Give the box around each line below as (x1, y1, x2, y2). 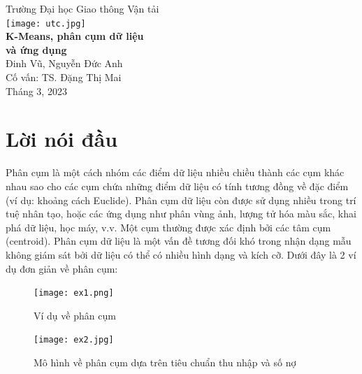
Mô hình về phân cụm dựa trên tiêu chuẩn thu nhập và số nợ (34, 355, 296, 369)
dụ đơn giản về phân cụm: (6, 261, 118, 275)
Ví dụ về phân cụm (34, 308, 116, 322)
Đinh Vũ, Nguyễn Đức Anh (6, 56, 123, 71)
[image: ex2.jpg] (34, 335, 114, 345)
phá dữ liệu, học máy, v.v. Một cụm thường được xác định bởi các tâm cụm (6, 220, 331, 234)
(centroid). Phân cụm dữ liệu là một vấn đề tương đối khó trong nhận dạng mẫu (6, 233, 352, 248)
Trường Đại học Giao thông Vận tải (6, 1, 159, 15)
